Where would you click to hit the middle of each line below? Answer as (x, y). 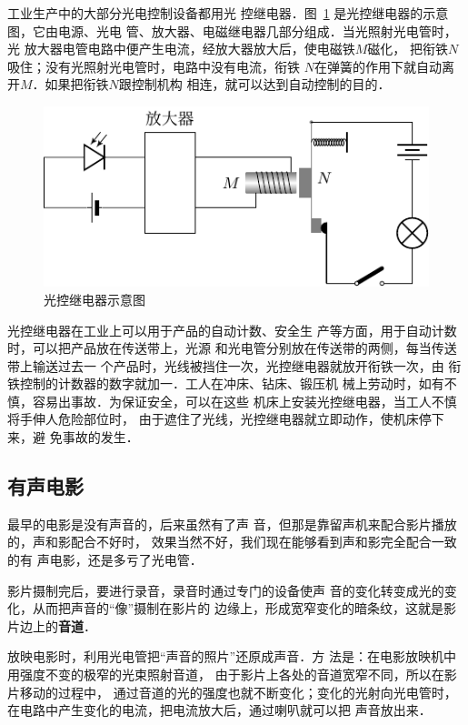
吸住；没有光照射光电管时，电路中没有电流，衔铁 (154, 66)
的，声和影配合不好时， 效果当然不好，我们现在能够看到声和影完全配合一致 (232, 542)
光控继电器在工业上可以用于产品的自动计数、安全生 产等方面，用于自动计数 (232, 330)
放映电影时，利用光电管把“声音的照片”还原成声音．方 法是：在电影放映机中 (232, 656)
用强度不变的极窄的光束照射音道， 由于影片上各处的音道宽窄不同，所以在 (226, 675)
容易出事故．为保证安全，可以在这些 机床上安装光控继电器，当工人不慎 (244, 401)
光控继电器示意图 (95, 299)
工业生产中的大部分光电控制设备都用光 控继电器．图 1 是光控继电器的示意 (228, 13)
